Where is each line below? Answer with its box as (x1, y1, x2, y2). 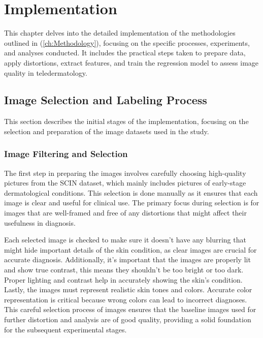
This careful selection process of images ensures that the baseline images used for (4, 304, 256, 315)
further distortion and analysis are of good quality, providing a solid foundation (4, 314, 251, 325)
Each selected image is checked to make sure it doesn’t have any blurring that (4, 234, 246, 245)
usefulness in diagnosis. (4, 217, 76, 228)
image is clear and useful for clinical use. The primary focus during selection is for (4, 197, 259, 208)
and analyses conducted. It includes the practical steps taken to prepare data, (4, 47, 246, 58)
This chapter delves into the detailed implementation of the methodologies (4, 27, 236, 38)
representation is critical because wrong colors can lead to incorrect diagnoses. (4, 294, 247, 304)
